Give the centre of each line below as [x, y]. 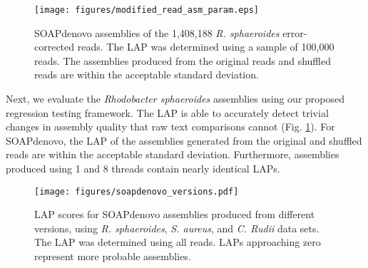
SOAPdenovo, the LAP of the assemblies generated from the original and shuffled [184, 140]
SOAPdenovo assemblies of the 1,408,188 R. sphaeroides [157, 32]
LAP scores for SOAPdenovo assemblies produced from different [175, 214]
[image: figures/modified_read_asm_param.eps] [147, 10]
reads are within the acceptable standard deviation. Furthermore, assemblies [173, 154]
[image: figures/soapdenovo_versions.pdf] [137, 191]
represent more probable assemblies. [113, 256]
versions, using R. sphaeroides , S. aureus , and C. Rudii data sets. [177, 228]
